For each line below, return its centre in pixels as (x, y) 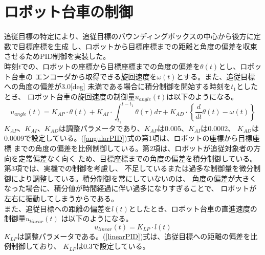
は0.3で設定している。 (113, 246)
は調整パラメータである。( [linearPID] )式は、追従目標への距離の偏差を (134, 236)
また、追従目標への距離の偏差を (58, 208)
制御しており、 (36, 246)
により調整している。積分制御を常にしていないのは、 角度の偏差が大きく (134, 178)
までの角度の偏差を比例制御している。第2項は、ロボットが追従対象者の (134, 148)
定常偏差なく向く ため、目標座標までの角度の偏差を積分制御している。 (138, 158)
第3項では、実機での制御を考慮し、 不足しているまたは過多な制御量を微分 (129, 168)
